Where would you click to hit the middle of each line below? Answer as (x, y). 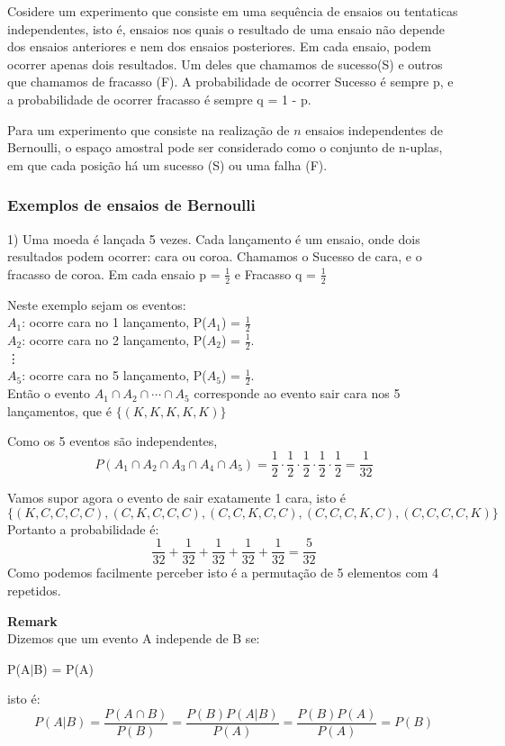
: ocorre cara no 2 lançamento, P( (114, 340)
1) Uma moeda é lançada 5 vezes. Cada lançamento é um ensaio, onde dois (214, 238)
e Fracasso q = (275, 273)
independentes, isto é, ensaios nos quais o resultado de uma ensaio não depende (226, 28)
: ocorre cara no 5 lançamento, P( (114, 375)
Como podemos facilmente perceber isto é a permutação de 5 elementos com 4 (223, 573)
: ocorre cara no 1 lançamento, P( (114, 322)
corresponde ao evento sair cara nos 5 (297, 393)
